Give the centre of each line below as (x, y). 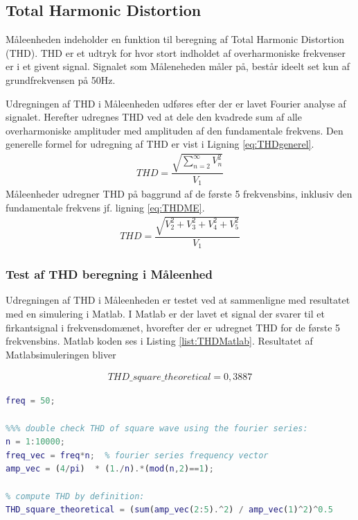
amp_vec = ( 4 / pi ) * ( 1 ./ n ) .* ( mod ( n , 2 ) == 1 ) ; (110, 469)
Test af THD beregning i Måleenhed (109, 274)
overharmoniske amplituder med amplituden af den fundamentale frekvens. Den (174, 130)
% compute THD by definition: (75, 496)
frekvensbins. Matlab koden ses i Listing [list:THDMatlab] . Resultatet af (159, 341)
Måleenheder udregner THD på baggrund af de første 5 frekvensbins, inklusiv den (179, 194)
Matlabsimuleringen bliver (61, 354)
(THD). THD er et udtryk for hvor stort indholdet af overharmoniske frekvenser (176, 52)
